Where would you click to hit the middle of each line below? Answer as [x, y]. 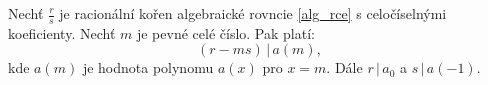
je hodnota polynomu [148, 67]
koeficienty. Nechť [62, 32]
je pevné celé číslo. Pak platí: [225, 32]
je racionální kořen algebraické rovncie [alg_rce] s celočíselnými [253, 13]
